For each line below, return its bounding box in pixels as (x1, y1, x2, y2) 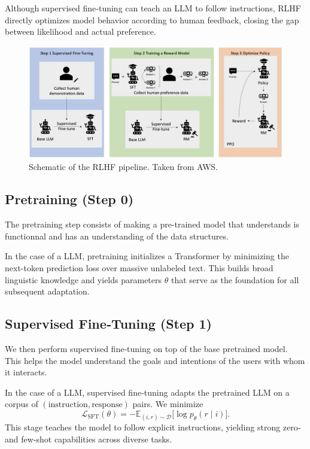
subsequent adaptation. (5, 285, 90, 298)
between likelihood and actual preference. (5, 25, 156, 38)
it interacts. (5, 366, 47, 378)
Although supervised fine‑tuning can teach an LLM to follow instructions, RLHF (5, 2, 301, 14)
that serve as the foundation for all (171, 273, 299, 286)
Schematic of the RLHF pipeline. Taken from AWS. (29, 160, 218, 173)
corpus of (5, 398, 38, 410)
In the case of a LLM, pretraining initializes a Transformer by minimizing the (5, 250, 289, 262)
